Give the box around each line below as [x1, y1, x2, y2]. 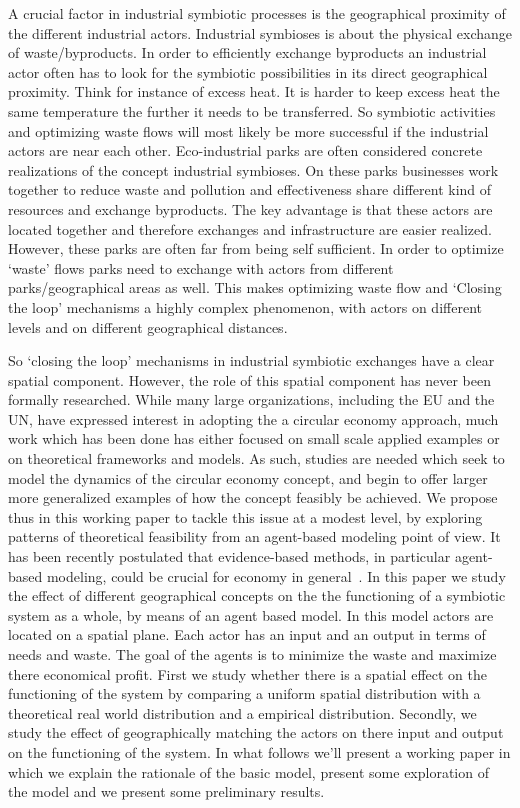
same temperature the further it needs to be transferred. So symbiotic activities [8, 100, 496, 121]
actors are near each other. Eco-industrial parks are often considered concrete [8, 140, 483, 161]
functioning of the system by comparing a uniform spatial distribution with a [8, 683, 481, 704]
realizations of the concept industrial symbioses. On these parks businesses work [8, 159, 499, 180]
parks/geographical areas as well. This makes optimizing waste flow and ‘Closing [8, 277, 502, 298]
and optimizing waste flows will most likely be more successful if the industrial [8, 120, 489, 141]
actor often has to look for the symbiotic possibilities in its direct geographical [8, 61, 488, 82]
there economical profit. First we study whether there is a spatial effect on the [8, 663, 487, 684]
